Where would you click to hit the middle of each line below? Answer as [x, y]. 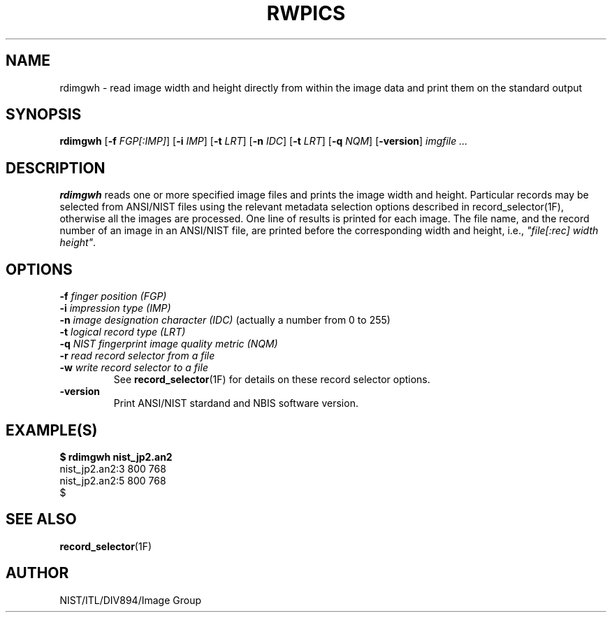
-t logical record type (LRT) [123, 332]
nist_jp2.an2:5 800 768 [113, 480]
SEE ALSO [41, 519]
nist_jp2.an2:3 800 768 [113, 468]
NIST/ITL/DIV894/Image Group [130, 600]
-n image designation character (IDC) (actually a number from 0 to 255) [225, 320]
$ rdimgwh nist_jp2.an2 [116, 457]
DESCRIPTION [56, 168]
